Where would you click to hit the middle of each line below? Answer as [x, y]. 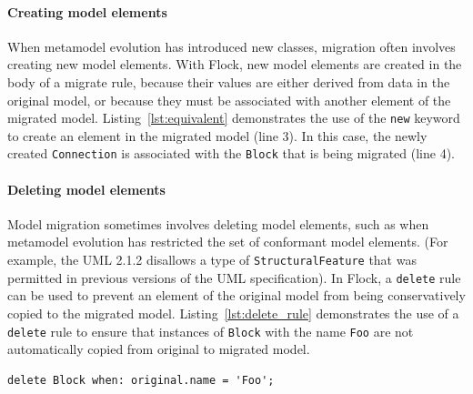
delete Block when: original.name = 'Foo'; [141, 380]
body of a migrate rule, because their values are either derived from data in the [229, 81]
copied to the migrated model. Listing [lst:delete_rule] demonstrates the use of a [233, 313]
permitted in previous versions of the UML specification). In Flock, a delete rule [234, 277]
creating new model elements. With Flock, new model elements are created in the [235, 64]
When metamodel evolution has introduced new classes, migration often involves [231, 46]
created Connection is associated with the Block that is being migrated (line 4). [231, 153]
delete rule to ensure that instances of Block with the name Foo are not [211, 331]
